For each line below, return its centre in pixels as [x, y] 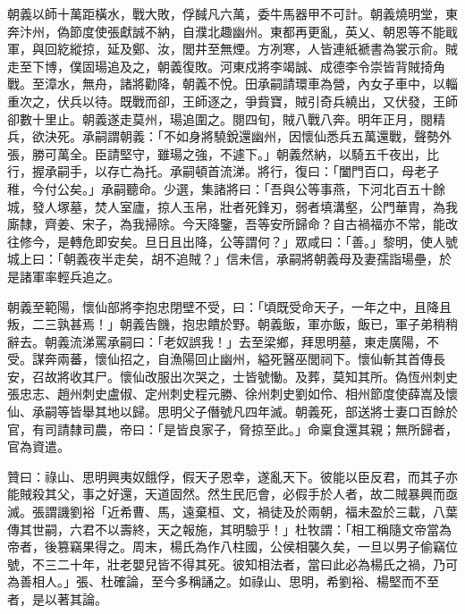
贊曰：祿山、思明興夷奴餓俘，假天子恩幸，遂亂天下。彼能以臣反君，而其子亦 [232, 476]
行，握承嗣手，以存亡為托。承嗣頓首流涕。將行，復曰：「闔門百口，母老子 [223, 171]
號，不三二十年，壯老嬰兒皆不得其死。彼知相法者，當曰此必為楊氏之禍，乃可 [232, 564]
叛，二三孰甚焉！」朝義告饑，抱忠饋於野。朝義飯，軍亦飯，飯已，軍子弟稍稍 [232, 324]
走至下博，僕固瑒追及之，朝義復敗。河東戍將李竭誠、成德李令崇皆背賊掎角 [226, 66]
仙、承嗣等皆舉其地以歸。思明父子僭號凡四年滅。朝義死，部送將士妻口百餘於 [232, 412]
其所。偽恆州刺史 [407, 376]
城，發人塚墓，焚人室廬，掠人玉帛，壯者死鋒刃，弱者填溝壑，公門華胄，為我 [232, 206]
